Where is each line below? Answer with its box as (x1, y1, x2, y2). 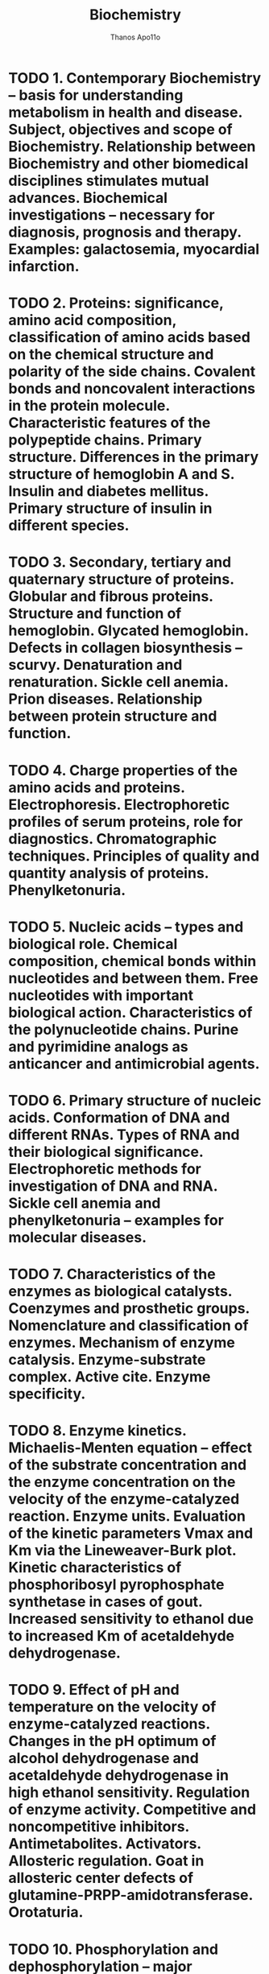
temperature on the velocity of (8, 1698, 217, 1716)
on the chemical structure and (8, 345, 214, 364)
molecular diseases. (8, 1228, 147, 1246)
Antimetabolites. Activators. (8, 1835, 201, 1853)
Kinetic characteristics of (8, 1559, 182, 1577)
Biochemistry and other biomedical (8, 155, 249, 172)
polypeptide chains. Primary (8, 431, 203, 449)
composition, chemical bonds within (8, 952, 257, 970)
